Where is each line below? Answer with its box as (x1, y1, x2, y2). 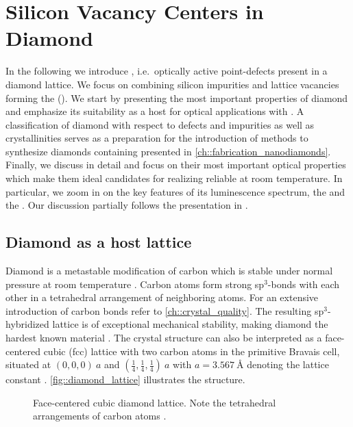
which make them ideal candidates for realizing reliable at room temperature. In (5, 171, 343, 185)
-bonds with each (267, 276, 340, 291)
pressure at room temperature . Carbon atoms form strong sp (5, 276, 265, 291)
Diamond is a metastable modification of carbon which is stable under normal (5, 263, 333, 278)
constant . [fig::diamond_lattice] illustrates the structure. (5, 372, 245, 387)
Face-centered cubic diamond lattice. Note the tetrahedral (33, 395, 276, 409)
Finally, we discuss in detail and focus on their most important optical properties (5, 157, 346, 172)
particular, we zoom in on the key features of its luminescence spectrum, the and (5, 184, 345, 198)
